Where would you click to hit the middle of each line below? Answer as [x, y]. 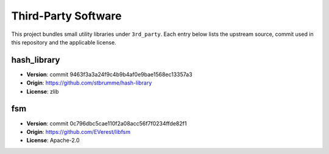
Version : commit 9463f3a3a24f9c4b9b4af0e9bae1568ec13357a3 [109, 74]
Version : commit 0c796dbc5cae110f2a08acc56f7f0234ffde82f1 [107, 123]
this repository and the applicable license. [64, 42]
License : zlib [43, 91]
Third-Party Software [66, 16]
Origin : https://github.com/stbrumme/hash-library [89, 83]
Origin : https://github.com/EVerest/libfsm [79, 131]
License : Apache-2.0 [53, 141]
